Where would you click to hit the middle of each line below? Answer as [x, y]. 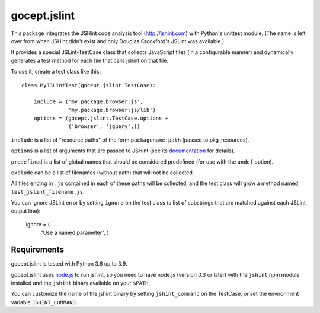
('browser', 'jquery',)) [104, 127]
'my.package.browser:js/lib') [112, 110]
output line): [26, 211]
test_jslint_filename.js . [48, 191]
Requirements [38, 250]
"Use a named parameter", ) [75, 233]
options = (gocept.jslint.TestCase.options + [101, 118]
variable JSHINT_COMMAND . [44, 302]
